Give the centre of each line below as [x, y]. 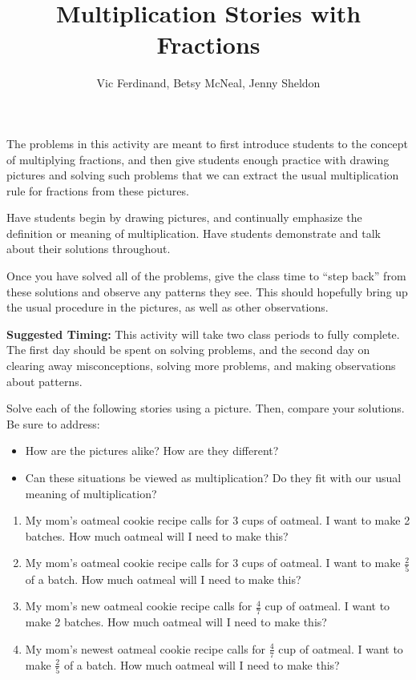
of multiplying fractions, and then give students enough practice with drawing [198, 159]
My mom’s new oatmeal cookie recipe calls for [139, 606]
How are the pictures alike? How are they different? [152, 451]
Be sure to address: [53, 423]
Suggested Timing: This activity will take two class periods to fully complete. [203, 334]
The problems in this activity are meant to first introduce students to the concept [208, 143]
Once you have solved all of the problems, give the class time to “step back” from [206, 276]
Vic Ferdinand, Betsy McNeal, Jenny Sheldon [208, 83]
